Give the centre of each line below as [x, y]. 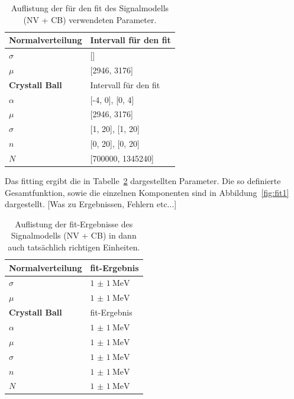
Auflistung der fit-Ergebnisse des [74, 223]
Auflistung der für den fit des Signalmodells [90, 8]
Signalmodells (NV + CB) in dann [74, 235]
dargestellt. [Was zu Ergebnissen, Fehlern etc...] [91, 204]
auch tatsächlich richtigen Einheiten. [74, 247]
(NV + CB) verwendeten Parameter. [90, 19]
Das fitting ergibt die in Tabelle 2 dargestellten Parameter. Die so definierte [143, 181]
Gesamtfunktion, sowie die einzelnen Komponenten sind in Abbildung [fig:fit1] [147, 192]
